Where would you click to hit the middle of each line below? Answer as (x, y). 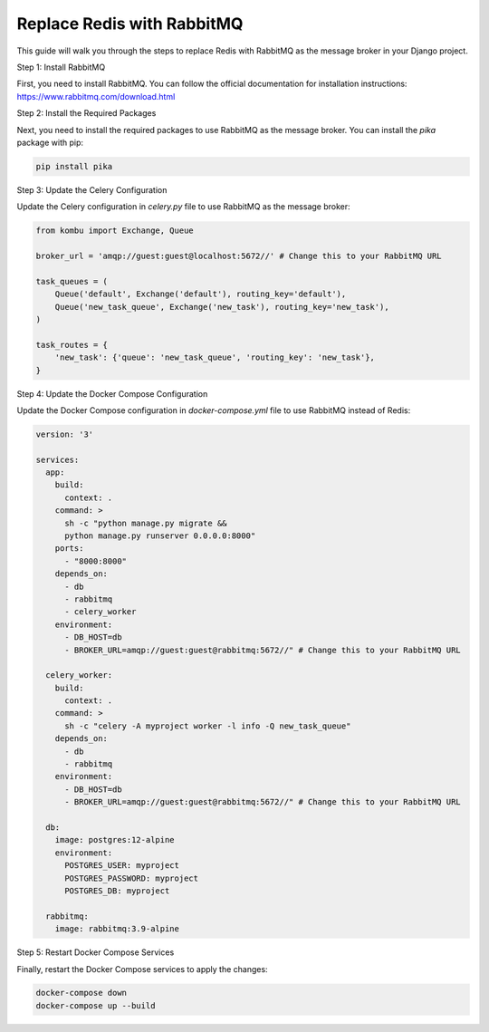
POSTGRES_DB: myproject (117, 891)
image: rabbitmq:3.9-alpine (117, 929)
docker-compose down (81, 993)
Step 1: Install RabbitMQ (61, 67)
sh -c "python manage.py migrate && (146, 523)
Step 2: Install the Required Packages (86, 113)
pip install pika (74, 166)
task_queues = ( (72, 281)
